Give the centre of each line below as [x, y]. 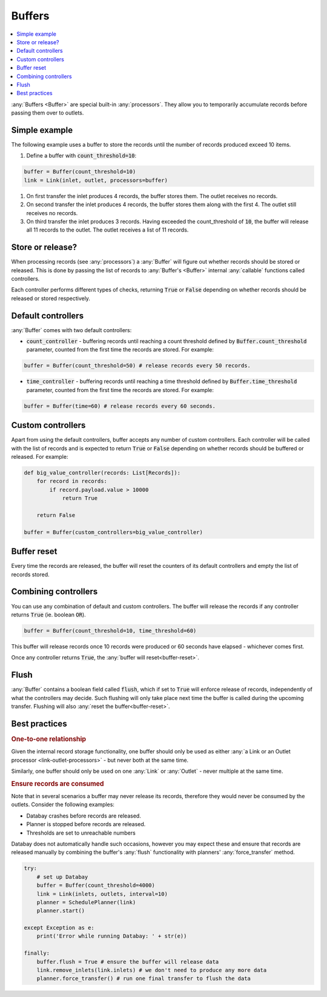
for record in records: [72, 481]
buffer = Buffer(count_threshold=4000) [96, 885]
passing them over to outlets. [48, 113]
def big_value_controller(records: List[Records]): [102, 473]
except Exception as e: [59, 928]
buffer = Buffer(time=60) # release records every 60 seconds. [120, 406]
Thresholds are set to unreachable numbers [81, 833]
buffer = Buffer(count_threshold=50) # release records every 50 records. [137, 366]
